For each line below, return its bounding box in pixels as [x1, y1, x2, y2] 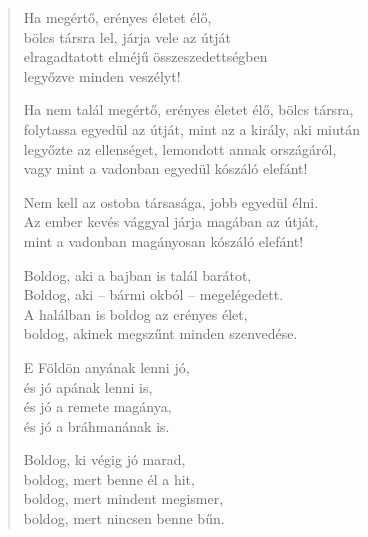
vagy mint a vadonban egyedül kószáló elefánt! [23, 158, 308, 179]
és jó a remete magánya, [23, 396, 172, 417]
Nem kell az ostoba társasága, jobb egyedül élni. [23, 191, 319, 212]
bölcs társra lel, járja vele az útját [23, 26, 231, 47]
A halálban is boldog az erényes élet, [23, 303, 248, 324]
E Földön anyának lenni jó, [23, 356, 190, 377]
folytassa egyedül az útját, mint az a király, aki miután [23, 118, 361, 139]
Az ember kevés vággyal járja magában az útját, [23, 211, 319, 232]
